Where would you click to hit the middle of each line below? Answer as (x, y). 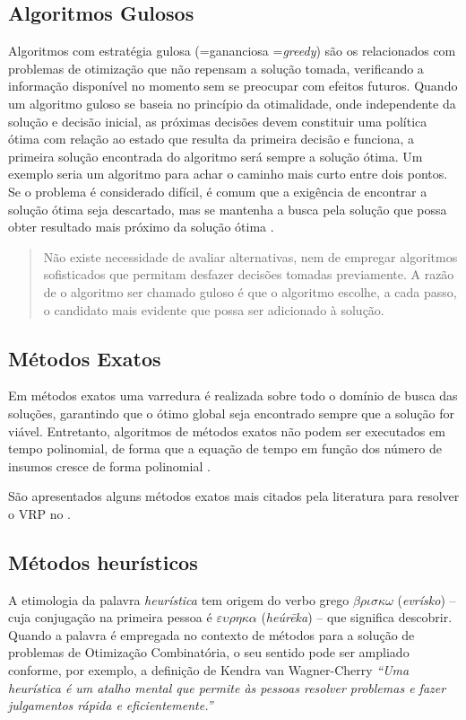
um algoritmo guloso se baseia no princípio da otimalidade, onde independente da (232, 103)
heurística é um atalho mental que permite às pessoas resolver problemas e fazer (227, 687)
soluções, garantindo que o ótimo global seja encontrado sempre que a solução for (231, 413)
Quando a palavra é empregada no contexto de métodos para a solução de (211, 634)
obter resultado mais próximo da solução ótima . (141, 227)
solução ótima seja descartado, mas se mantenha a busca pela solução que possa (228, 209)
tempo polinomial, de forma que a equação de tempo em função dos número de (225, 448)
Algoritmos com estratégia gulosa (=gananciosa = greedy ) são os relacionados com (232, 51)
